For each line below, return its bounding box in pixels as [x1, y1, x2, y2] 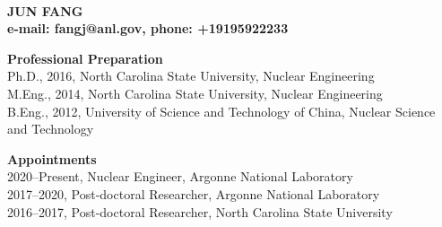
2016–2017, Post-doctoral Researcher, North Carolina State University [7, 202, 393, 221]
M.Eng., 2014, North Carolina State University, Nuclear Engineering [7, 83, 383, 102]
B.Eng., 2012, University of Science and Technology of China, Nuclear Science [7, 101, 436, 120]
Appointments [7, 149, 97, 168]
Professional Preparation [7, 48, 163, 67]
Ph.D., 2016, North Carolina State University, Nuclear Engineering [7, 66, 375, 85]
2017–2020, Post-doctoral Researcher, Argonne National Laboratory [7, 184, 380, 203]
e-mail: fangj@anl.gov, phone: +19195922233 [7, 19, 289, 38]
